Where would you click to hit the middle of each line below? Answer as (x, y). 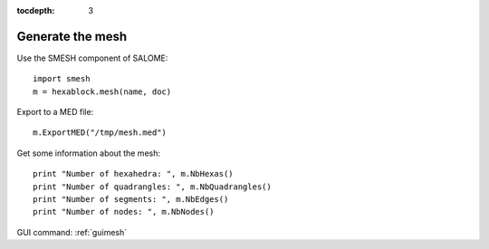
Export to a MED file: (55, 112)
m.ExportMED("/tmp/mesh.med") (100, 133)
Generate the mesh (72, 36)
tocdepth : (36, 10)
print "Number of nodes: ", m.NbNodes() (124, 212)
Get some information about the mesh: (88, 153)
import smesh (62, 79)
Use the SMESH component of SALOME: (92, 58)
